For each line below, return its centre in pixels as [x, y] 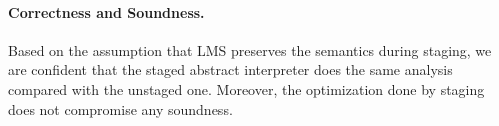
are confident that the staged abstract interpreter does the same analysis [230, 69]
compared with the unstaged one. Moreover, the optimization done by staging [246, 88]
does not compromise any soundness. [120, 108]
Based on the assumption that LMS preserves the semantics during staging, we [250, 49]
